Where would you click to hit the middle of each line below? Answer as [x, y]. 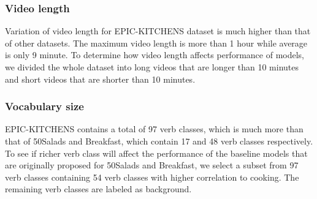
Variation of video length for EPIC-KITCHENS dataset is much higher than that [158, 31]
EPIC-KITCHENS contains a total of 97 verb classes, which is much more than [154, 129]
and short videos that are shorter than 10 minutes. [100, 79]
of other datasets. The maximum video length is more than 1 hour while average [156, 43]
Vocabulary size [44, 106]
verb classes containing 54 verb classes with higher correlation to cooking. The [152, 177]
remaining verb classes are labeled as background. [98, 189]
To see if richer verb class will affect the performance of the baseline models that [156, 153]
